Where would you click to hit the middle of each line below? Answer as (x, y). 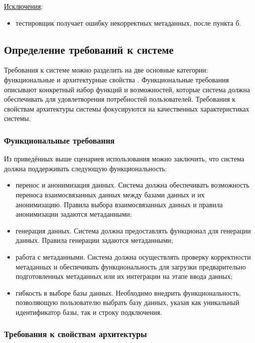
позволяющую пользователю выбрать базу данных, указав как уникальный (127, 302)
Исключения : (23, 6)
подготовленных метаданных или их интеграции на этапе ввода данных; (124, 276)
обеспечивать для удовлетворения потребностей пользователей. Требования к (120, 99)
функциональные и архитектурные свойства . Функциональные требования (116, 79)
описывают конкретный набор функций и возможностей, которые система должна (127, 89)
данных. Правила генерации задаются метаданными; (94, 240)
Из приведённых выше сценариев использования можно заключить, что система (124, 159)
